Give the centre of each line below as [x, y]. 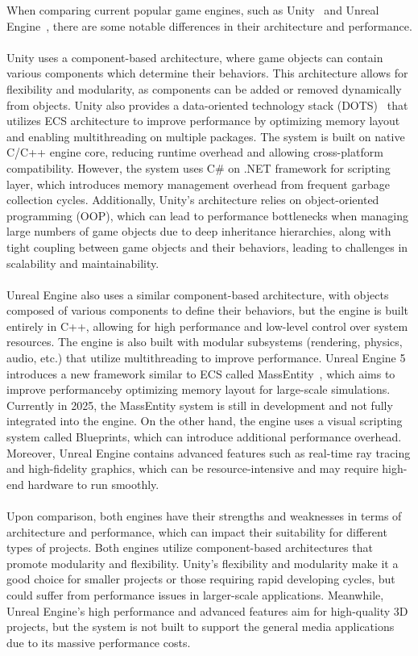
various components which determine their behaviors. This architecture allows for [207, 73]
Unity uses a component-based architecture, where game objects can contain [195, 57]
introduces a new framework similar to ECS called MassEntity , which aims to [201, 373]
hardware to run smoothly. [93, 484]
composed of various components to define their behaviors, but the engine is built [208, 310]
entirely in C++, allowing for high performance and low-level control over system [207, 326]
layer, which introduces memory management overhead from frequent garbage [198, 184]
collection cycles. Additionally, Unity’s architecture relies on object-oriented [193, 200]
